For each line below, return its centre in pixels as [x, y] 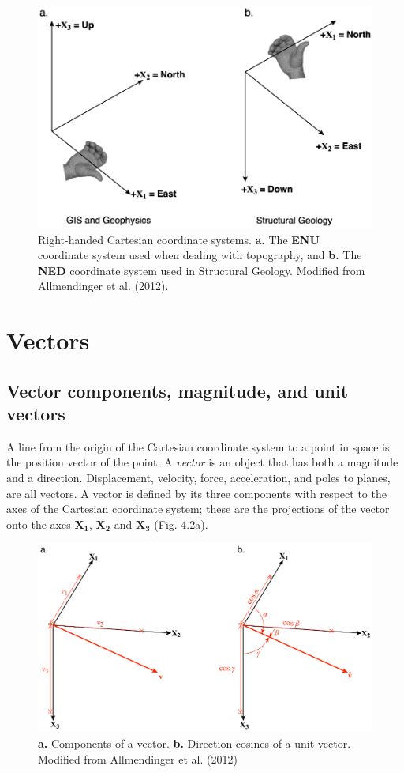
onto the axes [39, 524]
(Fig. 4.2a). [181, 524]
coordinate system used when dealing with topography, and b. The [200, 255]
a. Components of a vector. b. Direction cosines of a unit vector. [195, 743]
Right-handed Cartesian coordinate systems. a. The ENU [179, 239]
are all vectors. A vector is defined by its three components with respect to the [196, 493]
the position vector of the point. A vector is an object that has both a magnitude [202, 462]
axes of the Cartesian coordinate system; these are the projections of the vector [198, 509]
